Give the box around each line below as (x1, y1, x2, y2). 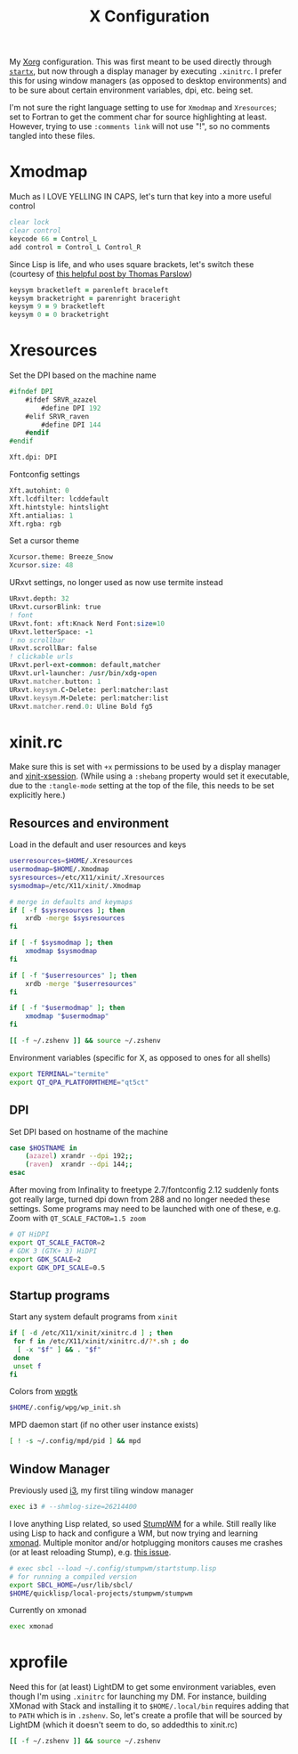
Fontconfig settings (9, 469, 80, 480)
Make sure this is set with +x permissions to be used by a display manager (9, 762, 281, 772)
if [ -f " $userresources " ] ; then (9, 971, 138, 980)
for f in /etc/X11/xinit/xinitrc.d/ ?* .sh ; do (12, 1337, 189, 1346)
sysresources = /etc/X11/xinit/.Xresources (9, 873, 165, 882)
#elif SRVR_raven (25, 412, 90, 420)
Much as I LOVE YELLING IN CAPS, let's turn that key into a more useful (9, 192, 272, 202)
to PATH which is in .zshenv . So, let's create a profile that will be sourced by (9, 1710, 283, 1721)
